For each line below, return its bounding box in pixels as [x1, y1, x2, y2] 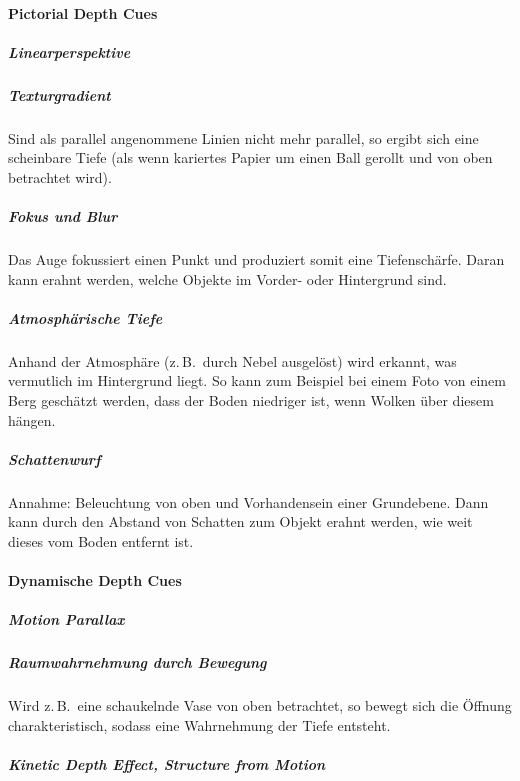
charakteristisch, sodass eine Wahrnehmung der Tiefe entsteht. [8, 714, 391, 735]
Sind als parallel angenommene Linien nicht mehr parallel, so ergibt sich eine [8, 127, 479, 148]
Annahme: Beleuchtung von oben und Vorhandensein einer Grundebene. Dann [8, 491, 489, 512]
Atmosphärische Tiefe [8, 307, 163, 328]
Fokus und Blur [8, 206, 118, 227]
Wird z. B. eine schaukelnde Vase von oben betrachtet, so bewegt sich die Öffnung [8, 695, 512, 716]
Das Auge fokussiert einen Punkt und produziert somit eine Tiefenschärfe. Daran [8, 249, 505, 270]
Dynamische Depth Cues [8, 570, 182, 591]
